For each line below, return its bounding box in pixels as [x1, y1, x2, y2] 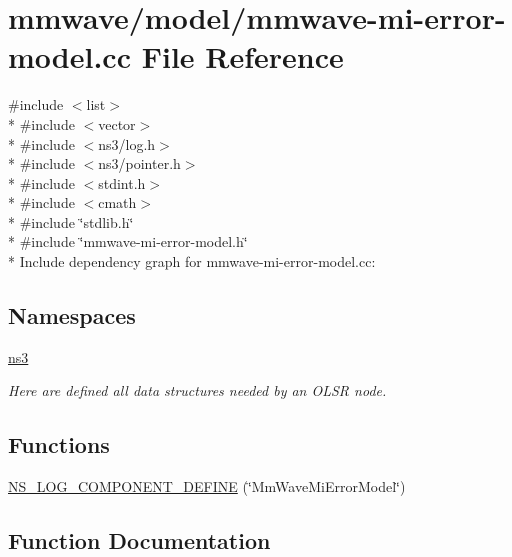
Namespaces [8, 300, 136, 331]
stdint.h [98, 172, 146, 193]
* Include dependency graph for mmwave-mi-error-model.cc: [8, 251, 376, 272]
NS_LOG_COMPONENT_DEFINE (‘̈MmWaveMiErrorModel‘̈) [8, 476, 406, 497]
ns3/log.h [98, 133, 156, 154]
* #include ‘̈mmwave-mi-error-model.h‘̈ [8, 231, 248, 252]
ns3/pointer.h [98, 153, 181, 174]
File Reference [141, 36, 344, 77]
